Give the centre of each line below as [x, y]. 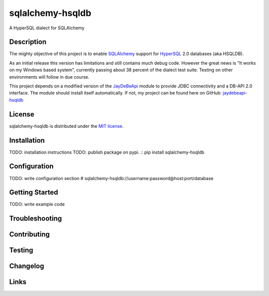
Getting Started [34, 192]
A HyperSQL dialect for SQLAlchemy [47, 28]
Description [28, 42]
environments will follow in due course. [49, 77]
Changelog [27, 266]
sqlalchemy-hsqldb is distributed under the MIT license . [67, 126]
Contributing [29, 235]
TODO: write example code [37, 204]
